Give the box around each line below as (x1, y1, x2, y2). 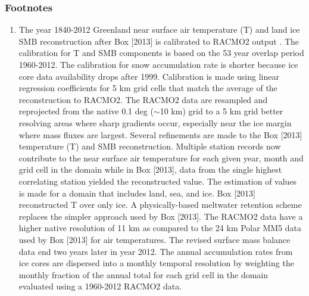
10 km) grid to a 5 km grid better (160, 105, 283, 117)
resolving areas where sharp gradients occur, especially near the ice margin (18, 116, 292, 129)
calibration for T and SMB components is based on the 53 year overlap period (18, 46, 304, 59)
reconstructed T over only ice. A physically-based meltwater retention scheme (18, 198, 302, 211)
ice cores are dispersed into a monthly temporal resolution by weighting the (18, 257, 294, 269)
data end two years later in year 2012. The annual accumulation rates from (18, 245, 293, 257)
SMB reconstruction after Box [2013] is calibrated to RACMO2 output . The (18, 35, 299, 47)
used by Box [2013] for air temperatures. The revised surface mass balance (18, 233, 291, 245)
